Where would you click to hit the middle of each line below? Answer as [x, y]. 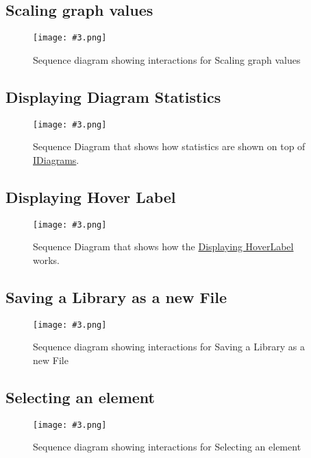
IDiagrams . [56, 159]
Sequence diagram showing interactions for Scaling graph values [167, 59]
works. [47, 260]
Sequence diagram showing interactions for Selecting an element [167, 447]
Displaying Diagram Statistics [113, 96]
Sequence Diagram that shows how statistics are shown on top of [169, 146]
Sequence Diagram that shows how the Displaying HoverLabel [163, 246]
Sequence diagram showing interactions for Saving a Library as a [169, 347]
